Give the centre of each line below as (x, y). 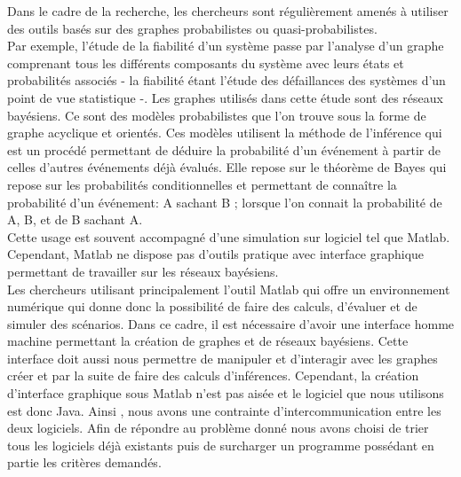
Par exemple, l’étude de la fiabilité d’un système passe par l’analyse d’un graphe (226, 46)
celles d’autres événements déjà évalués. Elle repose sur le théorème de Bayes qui (227, 167)
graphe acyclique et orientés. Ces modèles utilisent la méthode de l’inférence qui (225, 133)
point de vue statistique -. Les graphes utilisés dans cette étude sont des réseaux (225, 97)
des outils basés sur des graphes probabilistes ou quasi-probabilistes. (192, 28)
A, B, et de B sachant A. (75, 219)
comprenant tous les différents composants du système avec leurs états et (206, 63)
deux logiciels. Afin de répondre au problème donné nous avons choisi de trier (218, 428)
